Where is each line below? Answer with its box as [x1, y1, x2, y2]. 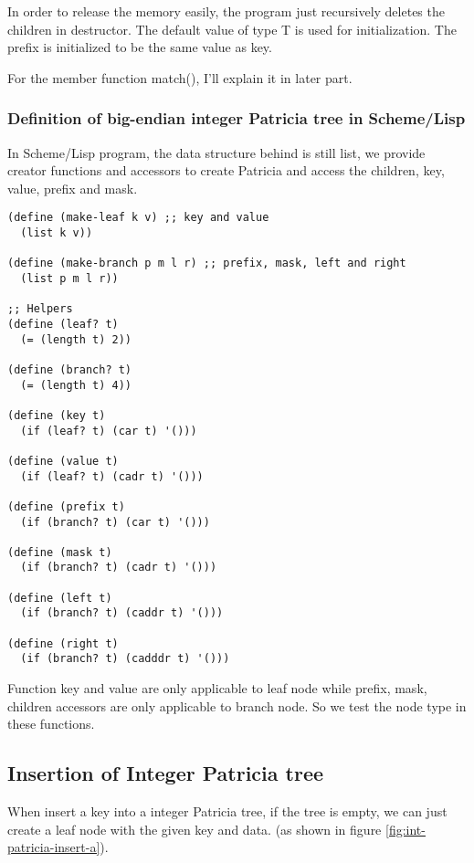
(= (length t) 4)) [20, 378, 132, 392]
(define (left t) [7, 591, 112, 605]
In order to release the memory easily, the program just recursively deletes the [7, 2, 445, 20]
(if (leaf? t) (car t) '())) [20, 424, 197, 437]
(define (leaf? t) [7, 317, 119, 331]
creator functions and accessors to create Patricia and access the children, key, [7, 161, 445, 180]
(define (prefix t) [7, 500, 125, 513]
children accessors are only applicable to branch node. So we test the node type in [7, 696, 467, 715]
